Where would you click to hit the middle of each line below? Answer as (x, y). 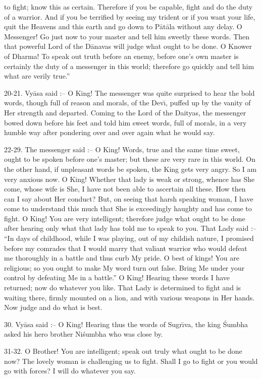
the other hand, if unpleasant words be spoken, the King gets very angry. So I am (130, 169)
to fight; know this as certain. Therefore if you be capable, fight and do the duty (128, 7)
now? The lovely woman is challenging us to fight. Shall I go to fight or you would (131, 361)
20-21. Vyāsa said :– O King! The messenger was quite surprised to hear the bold (129, 92)
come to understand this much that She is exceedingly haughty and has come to (128, 208)
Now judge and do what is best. (53, 307)
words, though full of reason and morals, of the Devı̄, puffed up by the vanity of (127, 103)
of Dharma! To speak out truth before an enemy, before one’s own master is (121, 56)
